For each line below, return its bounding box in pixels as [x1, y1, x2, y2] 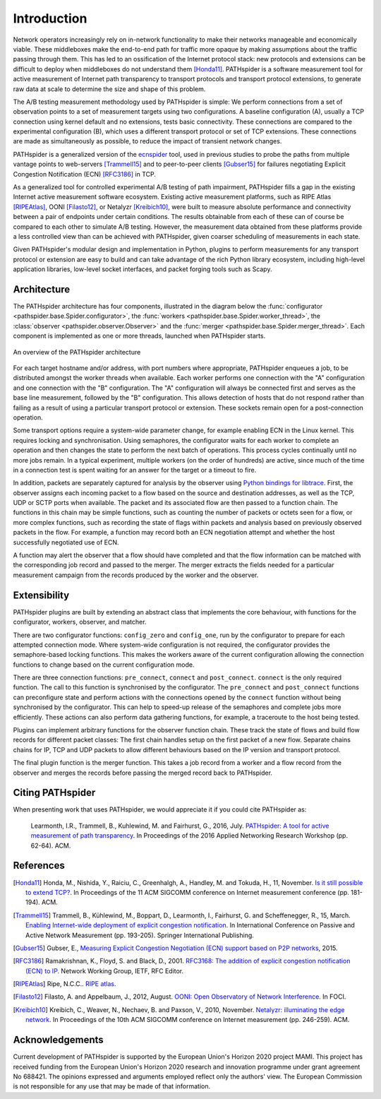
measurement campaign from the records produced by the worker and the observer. [13, 571, 259, 579]
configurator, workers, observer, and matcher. [13, 618, 147, 626]
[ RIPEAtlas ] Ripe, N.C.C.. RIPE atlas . [13, 980, 116, 988]
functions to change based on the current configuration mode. [13, 660, 195, 669]
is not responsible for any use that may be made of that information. [13, 1082, 211, 1091]
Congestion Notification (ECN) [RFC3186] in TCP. [13, 170, 157, 178]
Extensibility [13, 589, 70, 601]
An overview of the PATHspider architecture [13, 347, 141, 356]
